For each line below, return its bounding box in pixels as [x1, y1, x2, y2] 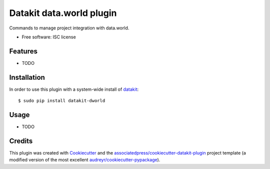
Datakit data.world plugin [9, 7, 117, 18]
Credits [9, 137, 33, 145]
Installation [9, 73, 45, 82]
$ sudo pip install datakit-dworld [18, 98, 105, 104]
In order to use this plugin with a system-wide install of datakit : [9, 86, 139, 92]
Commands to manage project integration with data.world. [9, 25, 129, 31]
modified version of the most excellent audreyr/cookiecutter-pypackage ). [9, 157, 160, 163]
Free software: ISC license [21, 34, 76, 40]
